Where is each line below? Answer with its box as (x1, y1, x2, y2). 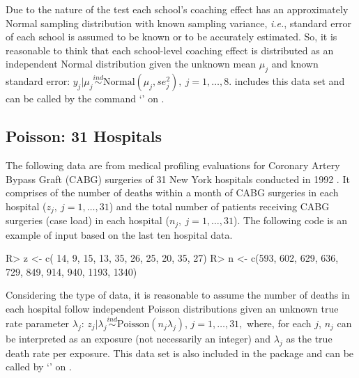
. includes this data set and (229, 74, 345, 88)
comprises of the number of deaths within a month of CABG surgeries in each (6, 185, 339, 200)
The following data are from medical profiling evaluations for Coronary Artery (6, 157, 340, 172)
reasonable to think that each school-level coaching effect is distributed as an (6, 42, 334, 57)
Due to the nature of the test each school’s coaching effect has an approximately (6, 2, 349, 16)
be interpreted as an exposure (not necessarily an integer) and (6, 331, 271, 345)
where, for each (247, 315, 312, 330)
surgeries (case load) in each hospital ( (6, 213, 169, 228)
